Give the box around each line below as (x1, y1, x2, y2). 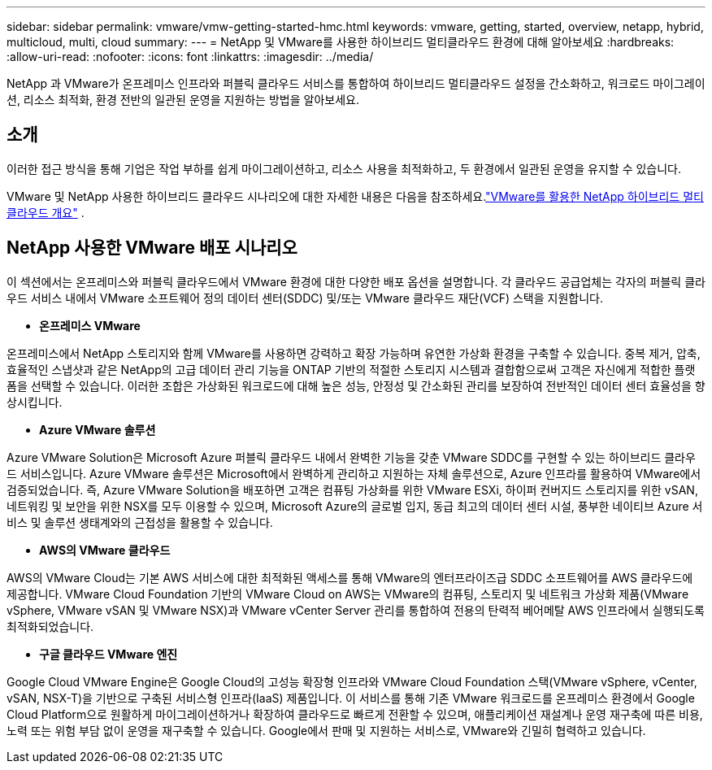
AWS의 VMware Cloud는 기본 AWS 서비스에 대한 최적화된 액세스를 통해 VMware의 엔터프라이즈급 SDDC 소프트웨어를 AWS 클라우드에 (7, 570, 693, 585)
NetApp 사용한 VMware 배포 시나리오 (7, 237, 297, 259)
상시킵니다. (7, 394, 63, 409)
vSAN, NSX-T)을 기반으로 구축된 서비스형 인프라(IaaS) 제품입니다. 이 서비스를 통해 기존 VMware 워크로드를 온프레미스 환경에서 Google (7, 690, 695, 705)
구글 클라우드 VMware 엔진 (39, 646, 178, 661)
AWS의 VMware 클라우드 (39, 542, 171, 557)
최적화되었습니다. (7, 619, 94, 633)
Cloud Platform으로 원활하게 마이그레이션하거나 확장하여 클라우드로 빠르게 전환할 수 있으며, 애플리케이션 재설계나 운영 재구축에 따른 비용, (7, 707, 703, 721)
